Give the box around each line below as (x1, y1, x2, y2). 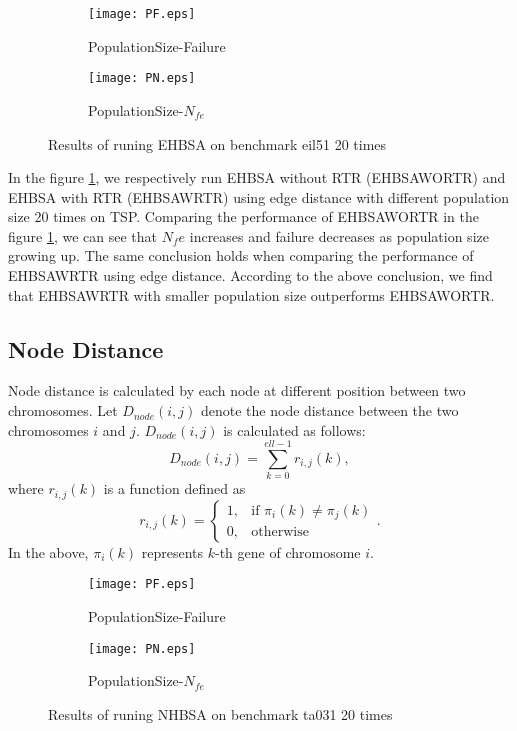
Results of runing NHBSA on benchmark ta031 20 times (48, 703, 393, 724)
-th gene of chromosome (215, 541, 361, 562)
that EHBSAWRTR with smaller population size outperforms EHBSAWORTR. (8, 284, 495, 305)
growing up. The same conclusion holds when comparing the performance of (8, 245, 474, 266)
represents (141, 541, 204, 562)
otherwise (251, 525, 309, 540)
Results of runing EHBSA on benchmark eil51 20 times (48, 133, 387, 154)
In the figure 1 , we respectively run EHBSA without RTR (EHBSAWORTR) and (8, 167, 506, 188)
